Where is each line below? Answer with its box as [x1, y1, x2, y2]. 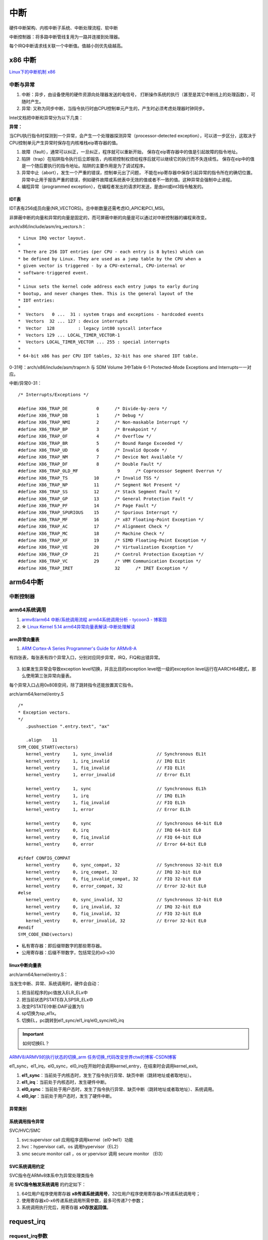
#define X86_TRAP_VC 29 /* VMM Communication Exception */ [18, 558, 201, 564]
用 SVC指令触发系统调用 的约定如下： [9, 1181, 86, 1187]
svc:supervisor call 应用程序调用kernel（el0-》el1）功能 [21, 1136, 134, 1143]
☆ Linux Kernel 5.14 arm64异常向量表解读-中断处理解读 [21, 623, 135, 629]
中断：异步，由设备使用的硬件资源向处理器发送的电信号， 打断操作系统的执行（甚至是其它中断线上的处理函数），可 [21, 92, 256, 98]
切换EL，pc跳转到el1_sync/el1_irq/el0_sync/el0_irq [21, 1017, 124, 1023]
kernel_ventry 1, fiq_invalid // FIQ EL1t [25, 765, 186, 771]
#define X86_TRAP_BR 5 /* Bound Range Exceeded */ [18, 440, 183, 446]
